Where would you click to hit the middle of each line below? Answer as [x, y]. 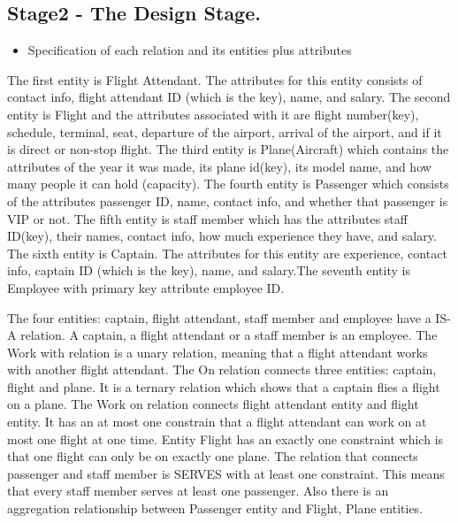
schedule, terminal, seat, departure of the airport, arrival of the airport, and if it [225, 131]
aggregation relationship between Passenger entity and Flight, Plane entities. [215, 508]
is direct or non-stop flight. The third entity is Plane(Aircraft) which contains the [228, 149]
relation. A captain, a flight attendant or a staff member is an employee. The [229, 335]
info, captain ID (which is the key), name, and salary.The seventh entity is [209, 270]
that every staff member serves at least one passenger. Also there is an [198, 491]
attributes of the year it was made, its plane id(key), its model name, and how [219, 166]
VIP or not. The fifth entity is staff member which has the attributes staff [207, 218]
